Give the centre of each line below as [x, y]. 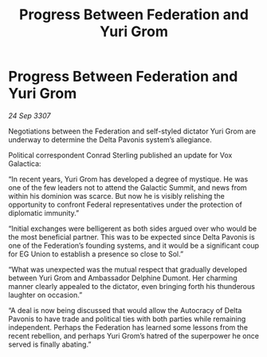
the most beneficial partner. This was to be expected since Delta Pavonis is [132, 236]
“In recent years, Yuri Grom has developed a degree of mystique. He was [128, 179]
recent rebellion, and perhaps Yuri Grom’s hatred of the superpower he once [133, 335]
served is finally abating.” [50, 344]
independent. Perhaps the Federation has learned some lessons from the [128, 327]
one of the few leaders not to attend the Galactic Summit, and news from [128, 187]
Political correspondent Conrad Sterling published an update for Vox [120, 155]
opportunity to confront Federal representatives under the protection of [126, 204]
